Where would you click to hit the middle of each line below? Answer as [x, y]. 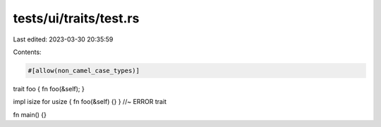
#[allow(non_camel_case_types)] [84, 71]
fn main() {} [30, 114]
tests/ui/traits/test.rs [76, 18]
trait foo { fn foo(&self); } [49, 88]
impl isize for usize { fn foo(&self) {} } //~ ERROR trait [90, 102]
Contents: [27, 52]
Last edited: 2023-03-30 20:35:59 [63, 39]
